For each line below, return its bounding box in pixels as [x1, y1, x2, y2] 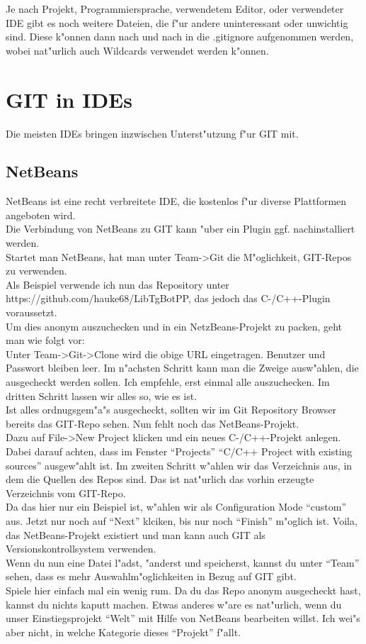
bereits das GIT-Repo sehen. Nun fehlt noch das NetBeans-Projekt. [6, 416, 299, 431]
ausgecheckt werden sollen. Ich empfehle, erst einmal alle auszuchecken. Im [6, 374, 330, 389]
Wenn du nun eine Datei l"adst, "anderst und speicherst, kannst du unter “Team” [6, 555, 360, 570]
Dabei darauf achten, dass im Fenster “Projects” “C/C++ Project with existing [6, 443, 353, 458]
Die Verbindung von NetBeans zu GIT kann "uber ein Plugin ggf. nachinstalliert [6, 221, 355, 236]
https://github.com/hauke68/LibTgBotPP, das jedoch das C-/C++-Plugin [6, 291, 331, 306]
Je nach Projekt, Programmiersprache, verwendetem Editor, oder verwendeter [6, 1, 344, 16]
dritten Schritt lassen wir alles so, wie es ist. [6, 388, 198, 403]
